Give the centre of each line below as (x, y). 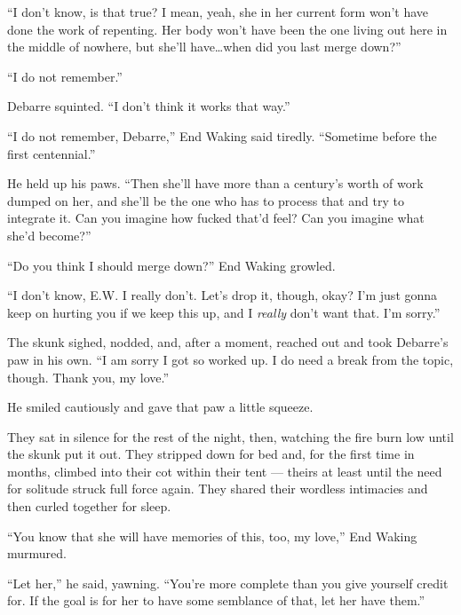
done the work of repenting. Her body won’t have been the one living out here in (227, 29)
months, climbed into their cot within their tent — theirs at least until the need (225, 471)
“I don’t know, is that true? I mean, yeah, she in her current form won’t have (218, 12)
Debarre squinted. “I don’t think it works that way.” (149, 106)
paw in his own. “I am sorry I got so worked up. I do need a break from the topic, (230, 359)
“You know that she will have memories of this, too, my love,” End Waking (212, 536)
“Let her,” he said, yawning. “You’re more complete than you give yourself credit (228, 583)
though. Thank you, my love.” (88, 377)
